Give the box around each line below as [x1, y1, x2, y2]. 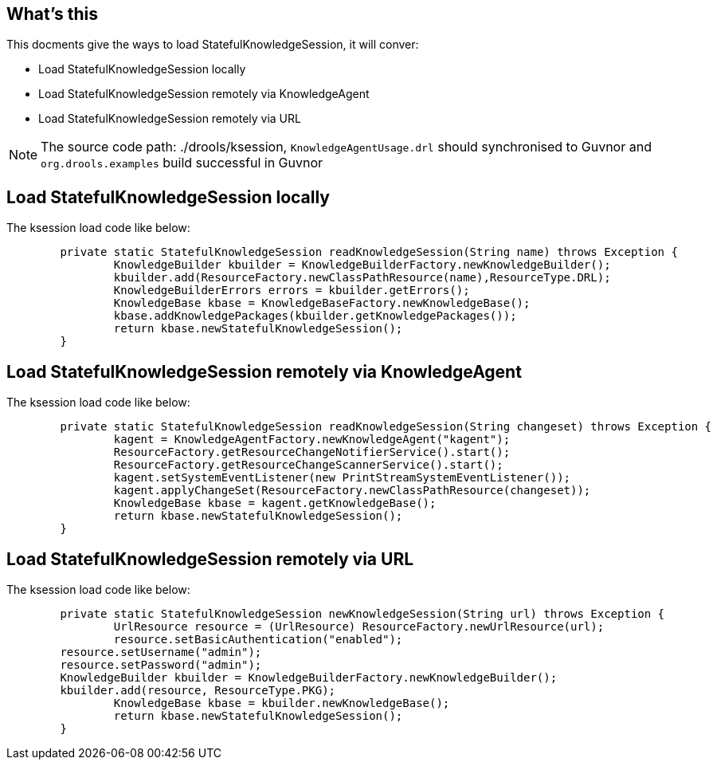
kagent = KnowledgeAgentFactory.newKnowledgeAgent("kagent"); [113, 433, 511, 446]
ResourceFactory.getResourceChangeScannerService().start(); [113, 458, 503, 472]
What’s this [6, 4, 99, 24]
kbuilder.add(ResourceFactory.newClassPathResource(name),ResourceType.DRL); [113, 271, 611, 285]
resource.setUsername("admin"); [60, 645, 262, 658]
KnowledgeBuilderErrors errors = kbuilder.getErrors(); [113, 284, 470, 297]
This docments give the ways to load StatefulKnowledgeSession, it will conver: [6, 37, 419, 52]
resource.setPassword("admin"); [60, 658, 262, 671]
